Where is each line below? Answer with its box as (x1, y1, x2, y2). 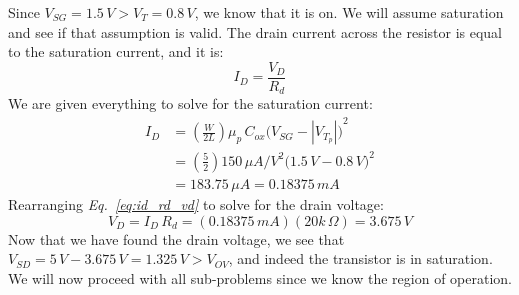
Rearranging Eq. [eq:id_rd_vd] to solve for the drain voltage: (8, 193, 384, 214)
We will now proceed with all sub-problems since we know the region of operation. (8, 267, 512, 288)
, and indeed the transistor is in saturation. (228, 248, 493, 269)
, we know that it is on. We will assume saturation (194, 2, 504, 22)
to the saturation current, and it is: (8, 41, 224, 62)
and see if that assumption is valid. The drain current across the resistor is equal (8, 21, 503, 42)
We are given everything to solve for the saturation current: (8, 93, 373, 114)
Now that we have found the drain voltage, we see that (8, 228, 345, 249)
